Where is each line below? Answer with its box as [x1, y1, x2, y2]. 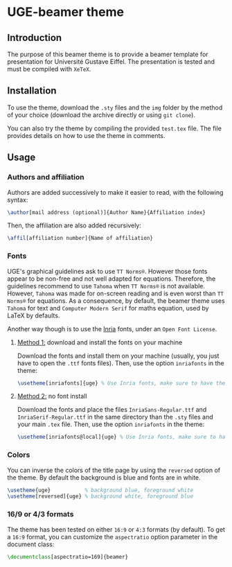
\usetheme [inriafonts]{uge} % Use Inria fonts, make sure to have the [17, 379, 226, 387]
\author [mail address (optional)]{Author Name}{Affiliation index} [7, 209, 206, 216]
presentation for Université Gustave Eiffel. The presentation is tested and [7, 58, 215, 66]
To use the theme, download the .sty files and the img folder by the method [7, 103, 223, 112]
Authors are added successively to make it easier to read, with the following [7, 188, 224, 196]
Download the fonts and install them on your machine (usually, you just [17, 351, 220, 360]
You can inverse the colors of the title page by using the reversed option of [7, 466, 220, 474]
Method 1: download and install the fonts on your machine [17, 338, 183, 347]
